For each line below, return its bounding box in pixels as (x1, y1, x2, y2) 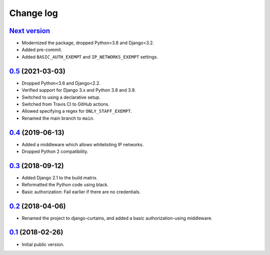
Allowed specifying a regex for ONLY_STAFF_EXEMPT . (21, 108, 132, 114)
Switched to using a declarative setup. (21, 94, 101, 100)
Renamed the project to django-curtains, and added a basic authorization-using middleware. (21, 215, 212, 221)
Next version (9, 27, 50, 35)
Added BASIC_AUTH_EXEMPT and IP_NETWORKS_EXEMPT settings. (21, 54, 158, 60)
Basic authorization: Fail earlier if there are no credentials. (21, 188, 141, 195)
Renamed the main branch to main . (21, 115, 94, 121)
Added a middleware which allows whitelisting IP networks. (21, 141, 144, 147)
